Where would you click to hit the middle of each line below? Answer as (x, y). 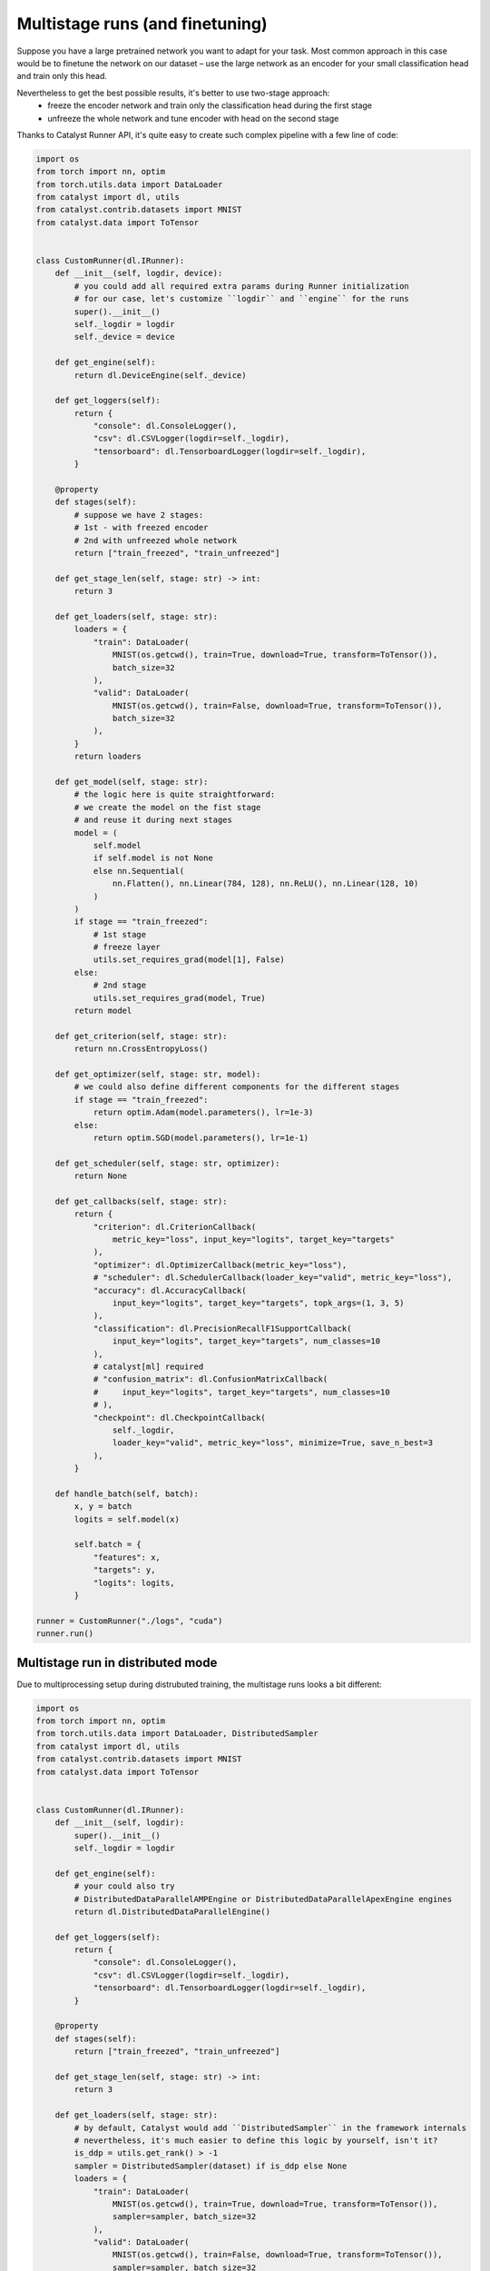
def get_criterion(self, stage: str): (141, 1036)
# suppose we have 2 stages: (139, 515)
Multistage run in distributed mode (117, 1662)
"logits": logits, (134, 1582)
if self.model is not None (153, 858)
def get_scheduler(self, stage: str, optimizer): (167, 1163)
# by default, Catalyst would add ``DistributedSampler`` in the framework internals (270, 2127)
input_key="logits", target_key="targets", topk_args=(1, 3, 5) (258, 1303)
